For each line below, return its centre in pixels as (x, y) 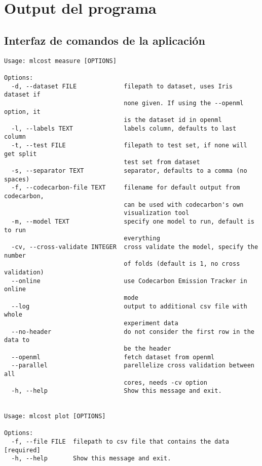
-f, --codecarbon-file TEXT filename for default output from (126, 188)
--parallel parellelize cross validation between (133, 366)
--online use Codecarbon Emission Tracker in (129, 281)
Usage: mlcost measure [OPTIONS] (60, 61)
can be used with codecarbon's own (184, 205)
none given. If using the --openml (184, 103)
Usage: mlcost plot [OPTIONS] (55, 416)
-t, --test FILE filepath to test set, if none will (129, 146)
